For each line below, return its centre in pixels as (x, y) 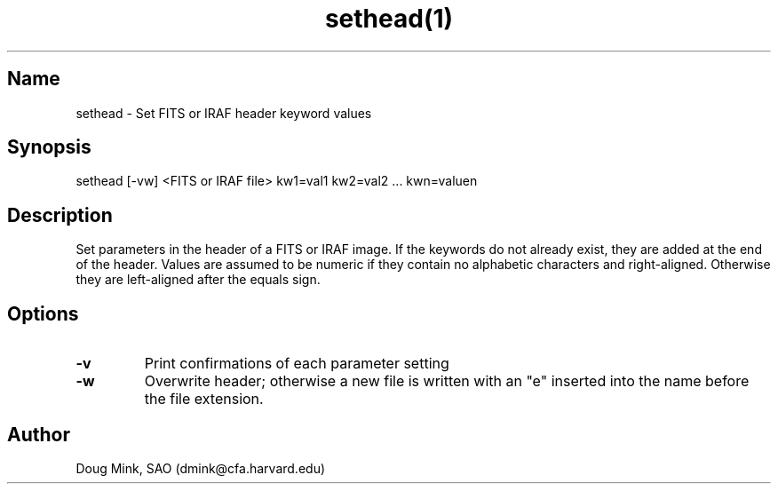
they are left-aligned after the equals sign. (198, 280)
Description (60, 215)
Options (43, 313)
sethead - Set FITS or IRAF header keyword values (224, 113)
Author (39, 434)
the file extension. (204, 399)
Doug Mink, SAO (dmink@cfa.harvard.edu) (201, 468)
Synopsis (49, 147)
